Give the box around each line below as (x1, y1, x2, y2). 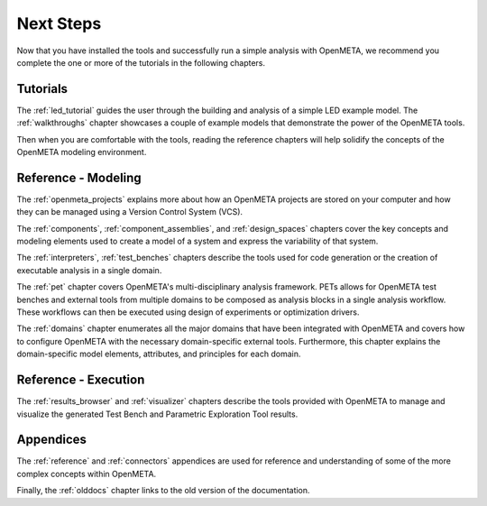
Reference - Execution (16, 373, 145, 388)
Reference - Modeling (16, 170, 142, 185)
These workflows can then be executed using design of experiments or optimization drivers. (16, 307, 360, 317)
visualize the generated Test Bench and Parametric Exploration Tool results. (16, 409, 299, 419)
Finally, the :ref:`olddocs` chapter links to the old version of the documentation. (16, 485, 310, 496)
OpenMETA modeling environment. (16, 147, 147, 158)
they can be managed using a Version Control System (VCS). (16, 207, 243, 217)
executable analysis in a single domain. (16, 264, 162, 275)
